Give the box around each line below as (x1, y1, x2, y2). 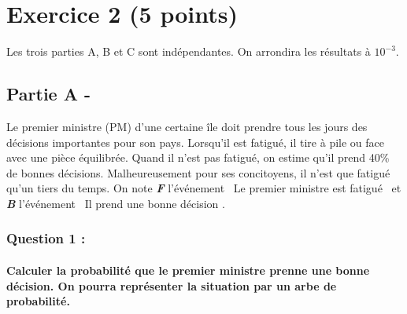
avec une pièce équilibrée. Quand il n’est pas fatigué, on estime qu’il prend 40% (6, 149, 390, 166)
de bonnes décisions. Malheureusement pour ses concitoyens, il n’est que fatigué (6, 164, 390, 181)
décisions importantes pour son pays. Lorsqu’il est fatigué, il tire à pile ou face (6, 133, 385, 150)
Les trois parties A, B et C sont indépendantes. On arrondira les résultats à (6, 43, 371, 60)
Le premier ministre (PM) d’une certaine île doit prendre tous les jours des (6, 118, 368, 134)
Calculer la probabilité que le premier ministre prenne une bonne (6, 261, 370, 278)
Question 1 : (6, 228, 86, 248)
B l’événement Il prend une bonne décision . (6, 195, 225, 211)
